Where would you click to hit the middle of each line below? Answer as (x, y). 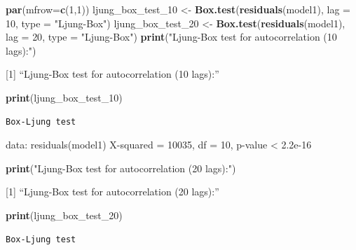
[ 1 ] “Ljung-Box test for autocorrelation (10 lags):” (112, 74)
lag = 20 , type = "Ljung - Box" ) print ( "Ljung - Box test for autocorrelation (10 (171, 37)
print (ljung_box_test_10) (64, 97)
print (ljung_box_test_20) (64, 215)
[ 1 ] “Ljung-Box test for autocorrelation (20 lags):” (112, 192)
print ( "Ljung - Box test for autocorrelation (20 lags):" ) (121, 168)
